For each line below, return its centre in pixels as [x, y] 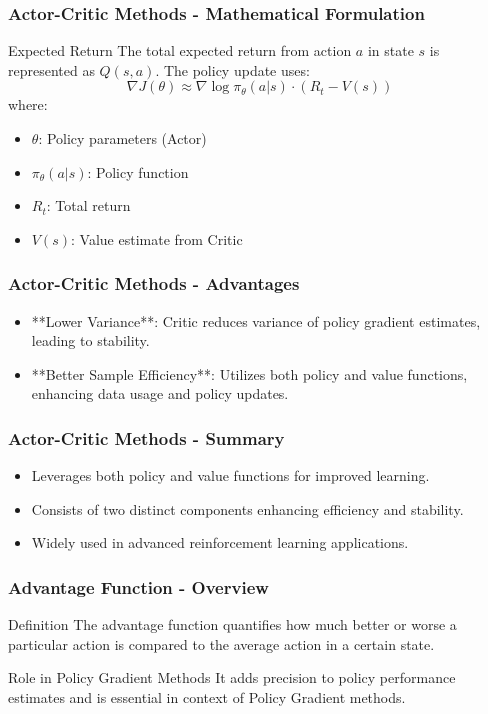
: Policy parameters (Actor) [122, 138]
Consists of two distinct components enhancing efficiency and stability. [247, 508]
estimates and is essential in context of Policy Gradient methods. [207, 696]
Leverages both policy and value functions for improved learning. [230, 475]
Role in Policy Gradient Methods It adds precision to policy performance [232, 677]
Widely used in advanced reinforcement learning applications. [220, 542]
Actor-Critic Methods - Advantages [154, 283]
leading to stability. [90, 340]
